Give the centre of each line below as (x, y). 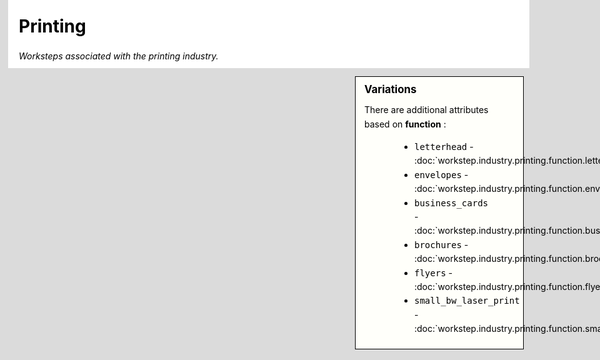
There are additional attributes (426, 110)
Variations (390, 89)
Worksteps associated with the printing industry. (118, 56)
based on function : (405, 124)
